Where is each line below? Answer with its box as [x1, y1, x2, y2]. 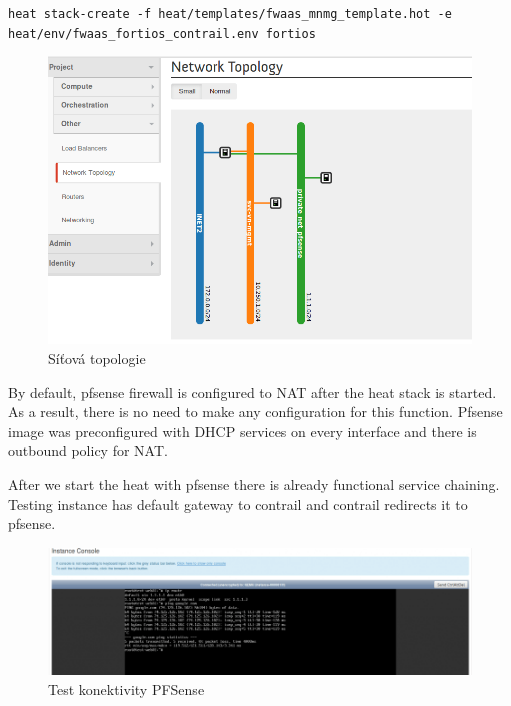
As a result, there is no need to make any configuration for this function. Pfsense [8, 401, 503, 422]
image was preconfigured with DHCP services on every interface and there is [8, 420, 477, 441]
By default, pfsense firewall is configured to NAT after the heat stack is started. [8, 381, 497, 402]
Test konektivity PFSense [48, 678, 205, 699]
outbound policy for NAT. [8, 440, 168, 461]
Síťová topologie [48, 347, 146, 368]
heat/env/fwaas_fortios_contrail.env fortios [8, 26, 316, 41]
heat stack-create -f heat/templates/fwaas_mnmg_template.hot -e [8, 7, 452, 21]
